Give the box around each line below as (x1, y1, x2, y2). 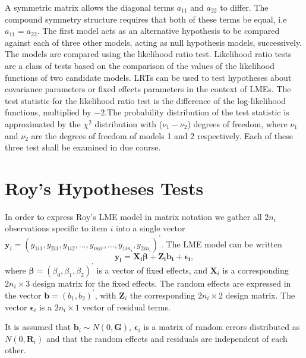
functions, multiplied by (5, 106, 92, 118)
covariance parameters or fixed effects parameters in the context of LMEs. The (5, 83, 291, 95)
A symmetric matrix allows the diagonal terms (5, 1, 174, 13)
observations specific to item (5, 222, 108, 234)
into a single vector (116, 222, 185, 234)
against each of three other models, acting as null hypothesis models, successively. (5, 36, 302, 48)
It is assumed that (5, 321, 71, 333)
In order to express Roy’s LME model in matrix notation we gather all (5, 210, 262, 222)
